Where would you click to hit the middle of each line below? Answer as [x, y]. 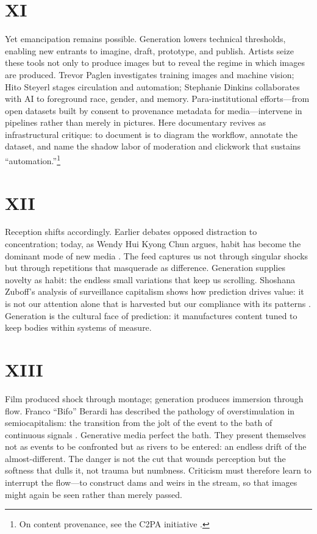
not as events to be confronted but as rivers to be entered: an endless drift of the [156, 446]
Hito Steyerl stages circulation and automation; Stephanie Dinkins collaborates [152, 86]
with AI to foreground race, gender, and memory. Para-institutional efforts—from [157, 99]
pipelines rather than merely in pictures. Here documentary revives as [135, 122]
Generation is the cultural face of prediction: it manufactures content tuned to [151, 315]
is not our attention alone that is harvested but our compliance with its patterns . [158, 303]
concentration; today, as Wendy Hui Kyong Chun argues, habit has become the [153, 244]
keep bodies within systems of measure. [78, 327]
